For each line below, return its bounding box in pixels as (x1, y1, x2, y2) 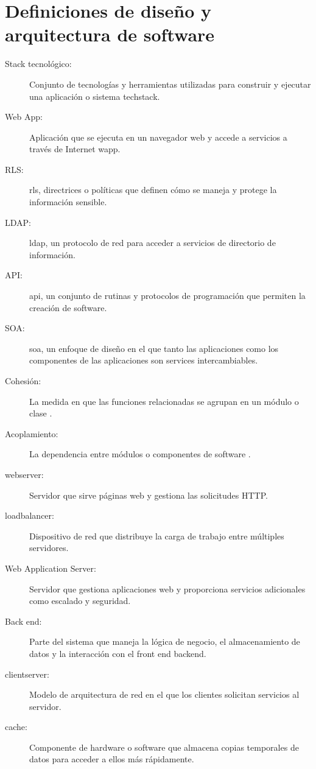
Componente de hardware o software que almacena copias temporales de (29, 740, 299, 753)
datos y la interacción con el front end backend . (29, 647, 206, 659)
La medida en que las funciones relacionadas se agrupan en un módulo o (29, 395, 299, 407)
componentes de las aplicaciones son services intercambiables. (29, 354, 258, 367)
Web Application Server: (5, 561, 96, 574)
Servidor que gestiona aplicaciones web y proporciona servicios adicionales (29, 582, 306, 595)
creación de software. (29, 301, 107, 314)
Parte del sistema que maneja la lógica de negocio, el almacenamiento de (29, 635, 300, 648)
